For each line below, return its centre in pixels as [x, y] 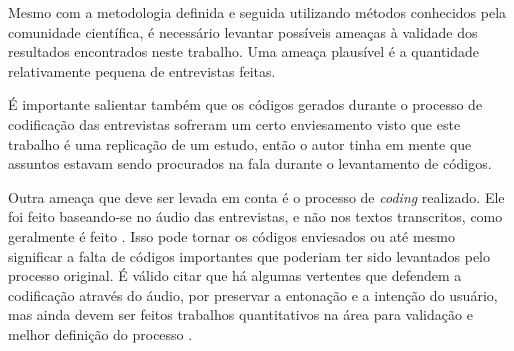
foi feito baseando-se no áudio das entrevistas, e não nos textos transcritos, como [255, 216]
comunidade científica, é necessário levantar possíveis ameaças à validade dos [243, 31]
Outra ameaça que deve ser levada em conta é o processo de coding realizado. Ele [256, 196]
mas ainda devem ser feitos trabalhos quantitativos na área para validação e [240, 314]
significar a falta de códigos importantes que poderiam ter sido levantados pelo [249, 255]
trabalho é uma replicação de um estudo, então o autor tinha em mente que [240, 143]
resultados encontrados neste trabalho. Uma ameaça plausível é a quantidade [244, 51]
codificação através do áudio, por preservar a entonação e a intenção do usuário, [253, 294]
